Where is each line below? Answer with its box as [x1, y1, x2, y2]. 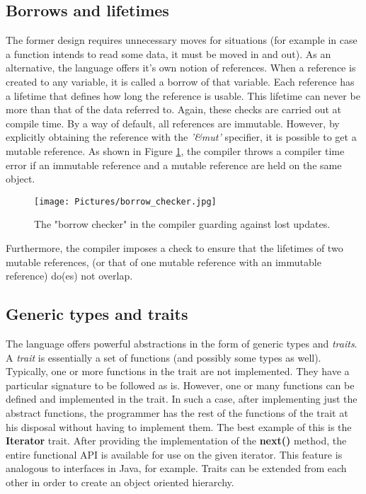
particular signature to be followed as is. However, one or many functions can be [6, 377, 355, 392]
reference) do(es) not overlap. [6, 268, 133, 283]
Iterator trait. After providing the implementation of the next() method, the [6, 433, 347, 448]
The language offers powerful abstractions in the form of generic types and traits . [6, 335, 358, 350]
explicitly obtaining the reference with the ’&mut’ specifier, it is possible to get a [6, 130, 357, 144]
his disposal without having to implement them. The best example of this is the [6, 419, 352, 434]
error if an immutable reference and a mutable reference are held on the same [6, 157, 342, 172]
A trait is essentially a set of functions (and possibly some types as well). [6, 350, 321, 364]
